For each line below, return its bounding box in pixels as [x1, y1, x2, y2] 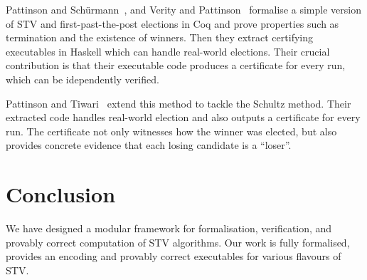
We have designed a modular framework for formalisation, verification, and [6, 221, 332, 236]
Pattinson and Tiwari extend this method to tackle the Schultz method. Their [6, 95, 351, 110]
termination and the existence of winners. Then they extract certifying [6, 30, 313, 45]
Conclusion [6, 180, 116, 209]
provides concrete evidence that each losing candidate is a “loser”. [6, 138, 292, 152]
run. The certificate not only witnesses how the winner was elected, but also [6, 123, 337, 138]
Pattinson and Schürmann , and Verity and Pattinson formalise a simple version [6, 2, 361, 16]
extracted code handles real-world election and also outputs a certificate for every [6, 110, 361, 125]
